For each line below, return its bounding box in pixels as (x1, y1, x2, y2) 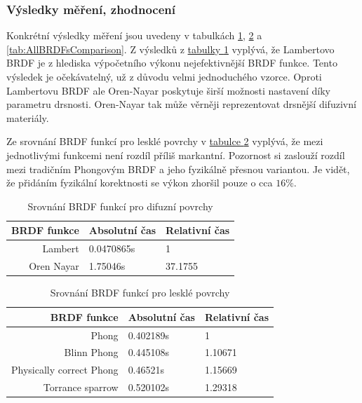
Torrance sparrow (43, 380, 119, 395)
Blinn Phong (64, 345, 119, 360)
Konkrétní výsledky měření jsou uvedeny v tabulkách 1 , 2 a (6, 28, 262, 43)
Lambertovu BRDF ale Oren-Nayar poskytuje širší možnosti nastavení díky (6, 83, 330, 97)
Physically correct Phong (11, 362, 119, 377)
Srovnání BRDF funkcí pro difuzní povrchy (27, 198, 213, 213)
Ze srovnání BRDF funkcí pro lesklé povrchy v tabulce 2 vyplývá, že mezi (6, 134, 323, 149)
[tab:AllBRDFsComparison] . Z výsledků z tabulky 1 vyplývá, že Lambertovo (6, 41, 335, 56)
